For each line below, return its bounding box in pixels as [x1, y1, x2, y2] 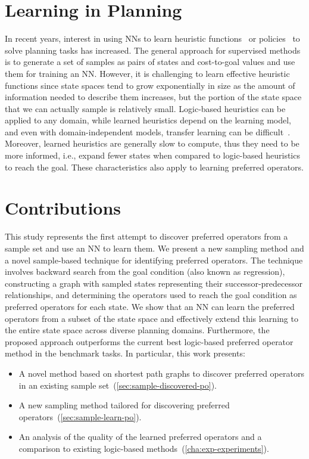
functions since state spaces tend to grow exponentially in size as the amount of [5, 79, 295, 91]
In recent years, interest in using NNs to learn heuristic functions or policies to [5, 32, 300, 45]
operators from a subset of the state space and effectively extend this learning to [5, 312, 298, 324]
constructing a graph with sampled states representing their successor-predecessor [5, 277, 302, 289]
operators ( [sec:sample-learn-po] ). [18, 410, 142, 423]
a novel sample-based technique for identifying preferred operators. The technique [5, 253, 303, 266]
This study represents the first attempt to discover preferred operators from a [5, 230, 288, 243]
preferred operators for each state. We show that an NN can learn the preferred [5, 300, 295, 312]
